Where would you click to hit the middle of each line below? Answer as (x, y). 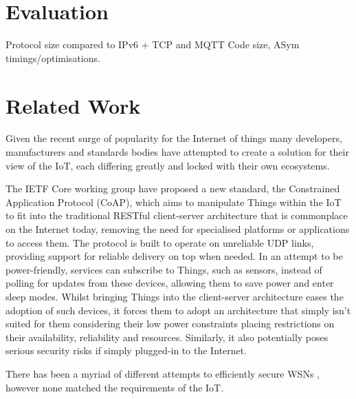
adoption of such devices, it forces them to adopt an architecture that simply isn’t (178, 310)
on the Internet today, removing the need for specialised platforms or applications (178, 229)
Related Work (73, 105)
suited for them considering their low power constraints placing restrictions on (170, 324)
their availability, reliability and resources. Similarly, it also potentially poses (167, 337)
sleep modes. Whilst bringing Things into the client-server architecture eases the (175, 296)
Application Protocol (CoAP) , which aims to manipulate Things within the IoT (174, 202)
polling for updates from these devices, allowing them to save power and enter (170, 283)
